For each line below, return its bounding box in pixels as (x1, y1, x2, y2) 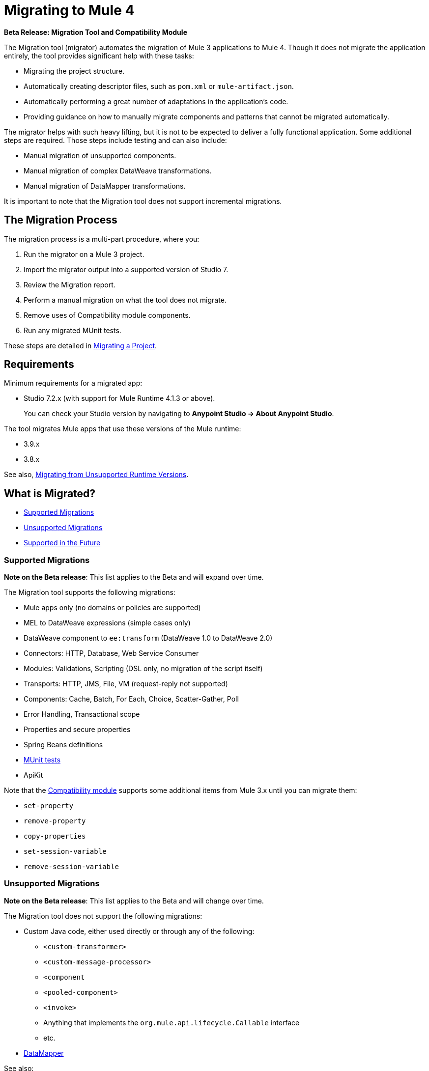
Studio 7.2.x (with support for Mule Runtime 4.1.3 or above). (24, 394, 215, 403)
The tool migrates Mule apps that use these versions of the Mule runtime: (4, 424, 241, 433)
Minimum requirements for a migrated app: (4, 379, 143, 388)
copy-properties (24, 832, 86, 841)
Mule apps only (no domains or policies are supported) (24, 603, 201, 612)
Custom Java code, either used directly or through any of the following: (24, 927, 255, 935)
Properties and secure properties (24, 725, 131, 734)
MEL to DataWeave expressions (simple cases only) (24, 619, 191, 627)
